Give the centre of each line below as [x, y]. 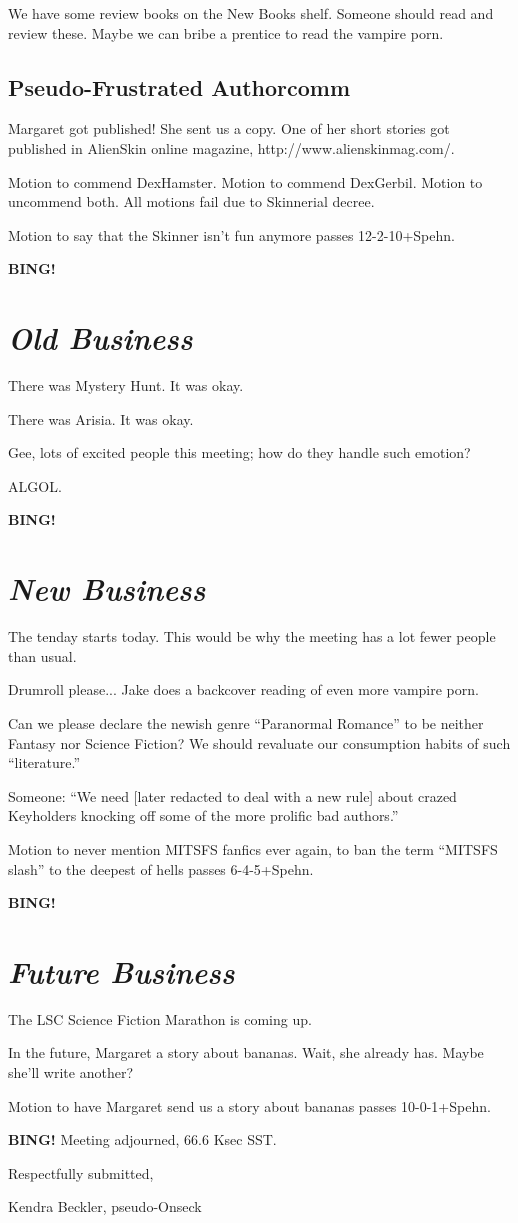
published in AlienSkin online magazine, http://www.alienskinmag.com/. [231, 147]
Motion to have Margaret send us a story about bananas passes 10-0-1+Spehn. [249, 1105]
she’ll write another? [70, 1072]
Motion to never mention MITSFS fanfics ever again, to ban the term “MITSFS [253, 848]
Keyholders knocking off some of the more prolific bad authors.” [203, 815]
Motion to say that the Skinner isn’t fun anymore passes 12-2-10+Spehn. [231, 234]
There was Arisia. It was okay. [101, 418]
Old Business [100, 338]
